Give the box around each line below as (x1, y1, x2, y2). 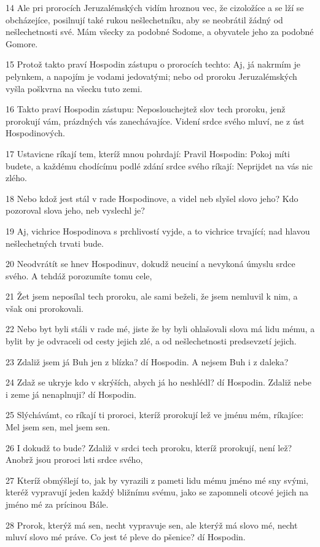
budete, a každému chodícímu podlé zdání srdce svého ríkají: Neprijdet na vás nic (6, 159, 313, 172)
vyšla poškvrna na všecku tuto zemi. (6, 82, 142, 95)
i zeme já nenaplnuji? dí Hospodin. (6, 387, 136, 400)
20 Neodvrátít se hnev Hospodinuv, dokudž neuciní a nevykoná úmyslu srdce (6, 257, 295, 270)
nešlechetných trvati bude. (6, 236, 104, 249)
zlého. (6, 171, 27, 184)
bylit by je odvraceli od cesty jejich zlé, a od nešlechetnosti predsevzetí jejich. (6, 335, 297, 347)
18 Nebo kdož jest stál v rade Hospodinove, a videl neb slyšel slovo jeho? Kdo (6, 192, 299, 204)
